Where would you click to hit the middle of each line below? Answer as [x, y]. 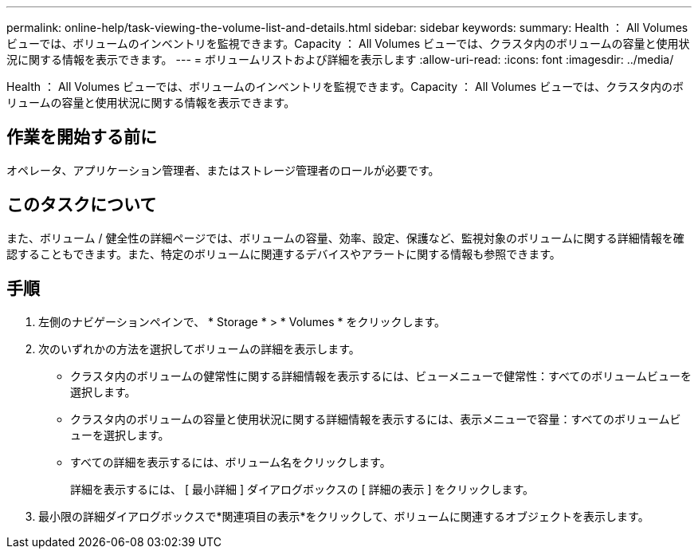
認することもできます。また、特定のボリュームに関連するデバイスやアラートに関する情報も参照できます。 [284, 254]
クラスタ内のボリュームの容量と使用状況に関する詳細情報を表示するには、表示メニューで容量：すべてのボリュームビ [376, 419]
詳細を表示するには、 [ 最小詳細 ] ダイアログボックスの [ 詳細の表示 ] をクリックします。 [302, 489]
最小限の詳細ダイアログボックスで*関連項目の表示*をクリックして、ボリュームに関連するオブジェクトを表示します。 [344, 516]
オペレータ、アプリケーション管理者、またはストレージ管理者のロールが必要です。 [223, 170]
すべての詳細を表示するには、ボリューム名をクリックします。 [231, 462]
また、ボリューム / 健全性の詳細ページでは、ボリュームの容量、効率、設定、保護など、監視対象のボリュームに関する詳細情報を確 [345, 238]
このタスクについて [82, 205]
